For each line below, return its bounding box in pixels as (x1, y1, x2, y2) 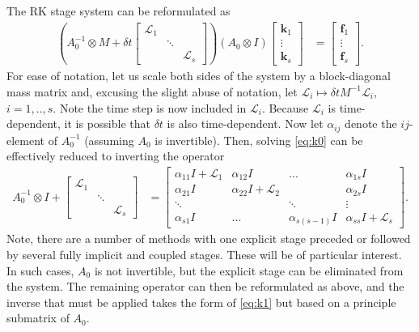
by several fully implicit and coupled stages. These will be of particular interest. (6, 245, 402, 262)
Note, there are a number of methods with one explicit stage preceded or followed (6, 230, 411, 247)
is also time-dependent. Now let (167, 115, 324, 132)
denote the (345, 115, 397, 132)
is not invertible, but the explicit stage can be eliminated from (94, 262, 404, 279)
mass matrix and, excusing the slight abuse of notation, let (6, 83, 298, 100)
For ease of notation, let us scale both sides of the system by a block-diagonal (6, 67, 391, 84)
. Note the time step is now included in (53, 99, 247, 116)
